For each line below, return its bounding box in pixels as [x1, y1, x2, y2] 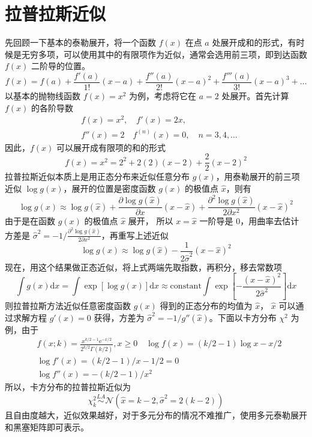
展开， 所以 [128, 215, 173, 227]
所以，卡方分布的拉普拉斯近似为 [5, 380, 131, 393]
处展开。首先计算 [221, 89, 289, 102]
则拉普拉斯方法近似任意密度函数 [5, 299, 131, 312]
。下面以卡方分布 [209, 311, 277, 323]
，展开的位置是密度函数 [63, 182, 156, 194]
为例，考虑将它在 [129, 89, 197, 102]
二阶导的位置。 [31, 60, 91, 72]
